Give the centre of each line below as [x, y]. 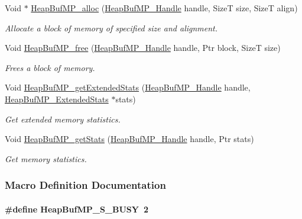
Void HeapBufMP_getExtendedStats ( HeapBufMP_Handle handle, [128, 87]
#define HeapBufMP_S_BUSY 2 [77, 209]
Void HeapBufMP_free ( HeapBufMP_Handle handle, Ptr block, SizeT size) [143, 48]
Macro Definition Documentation [85, 185]
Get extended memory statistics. [63, 119]
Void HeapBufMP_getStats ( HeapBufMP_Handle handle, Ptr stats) [129, 139]
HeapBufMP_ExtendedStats [57, 99]
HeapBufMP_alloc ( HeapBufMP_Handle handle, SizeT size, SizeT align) [164, 8]
